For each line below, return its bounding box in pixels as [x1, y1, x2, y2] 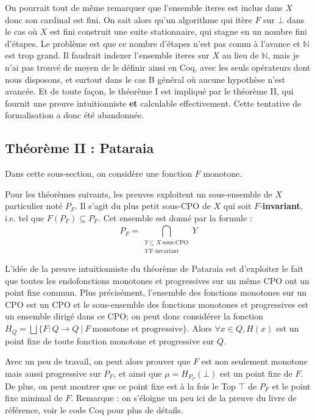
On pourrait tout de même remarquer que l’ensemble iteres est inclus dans [5, 1, 283, 13]
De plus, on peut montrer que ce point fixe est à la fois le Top [5, 379, 236, 392]
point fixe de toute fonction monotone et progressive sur [5, 334, 214, 347]
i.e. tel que [5, 211, 44, 224]
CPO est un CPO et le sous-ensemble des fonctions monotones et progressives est [5, 297, 309, 310]
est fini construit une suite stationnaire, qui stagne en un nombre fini [49, 25, 307, 38]
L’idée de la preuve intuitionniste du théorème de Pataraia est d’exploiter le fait [5, 262, 303, 275]
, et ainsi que [113, 366, 162, 379]
